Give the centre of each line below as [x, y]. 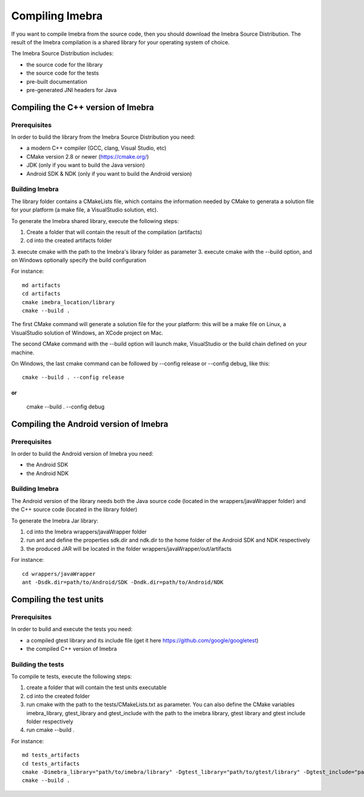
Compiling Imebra [57, 16]
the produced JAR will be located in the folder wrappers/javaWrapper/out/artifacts [129, 549]
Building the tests [38, 664]
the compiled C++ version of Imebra [72, 649]
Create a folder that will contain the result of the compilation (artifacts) [114, 232]
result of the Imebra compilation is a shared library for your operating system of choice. [120, 42]
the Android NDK [48, 473]
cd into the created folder [58, 696]
